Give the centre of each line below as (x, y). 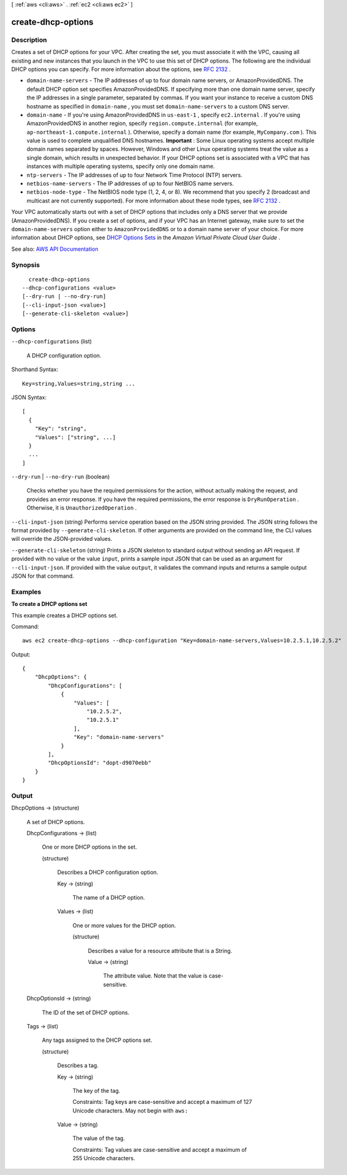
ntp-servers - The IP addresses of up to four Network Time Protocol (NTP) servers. (135, 175)
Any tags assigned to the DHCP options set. (97, 1040)
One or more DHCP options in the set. (89, 847)
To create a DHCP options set (49, 604)
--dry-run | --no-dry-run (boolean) (61, 477)
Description (29, 40)
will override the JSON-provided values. (62, 539)
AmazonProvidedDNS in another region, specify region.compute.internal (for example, (142, 123)
